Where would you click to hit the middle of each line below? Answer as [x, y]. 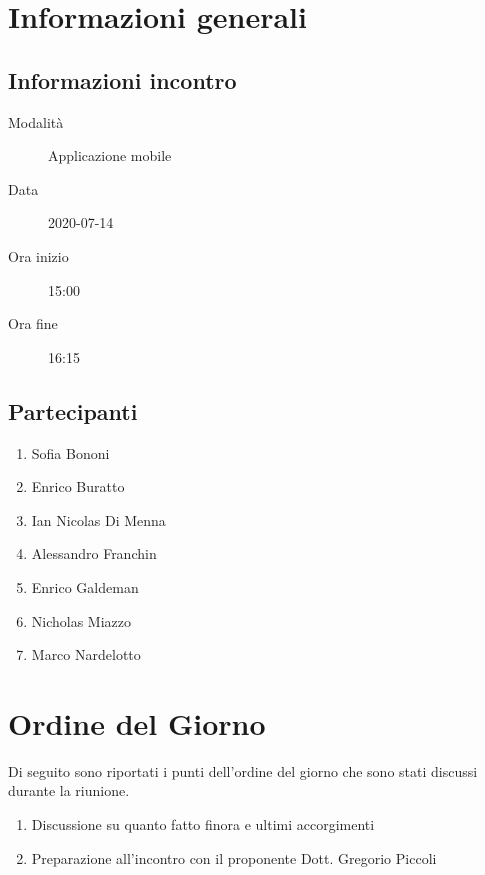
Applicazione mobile [110, 155]
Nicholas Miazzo [81, 620]
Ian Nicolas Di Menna [98, 519]
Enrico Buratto [78, 486]
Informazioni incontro [122, 79]
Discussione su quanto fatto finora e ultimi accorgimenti [203, 824]
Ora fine [33, 323]
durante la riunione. [69, 790]
